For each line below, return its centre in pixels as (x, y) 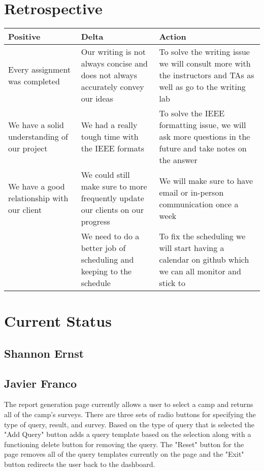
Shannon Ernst (44, 353)
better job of (103, 248)
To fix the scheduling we (202, 236)
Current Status (58, 321)
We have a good (37, 186)
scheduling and (107, 260)
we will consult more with (205, 64)
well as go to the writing (202, 87)
